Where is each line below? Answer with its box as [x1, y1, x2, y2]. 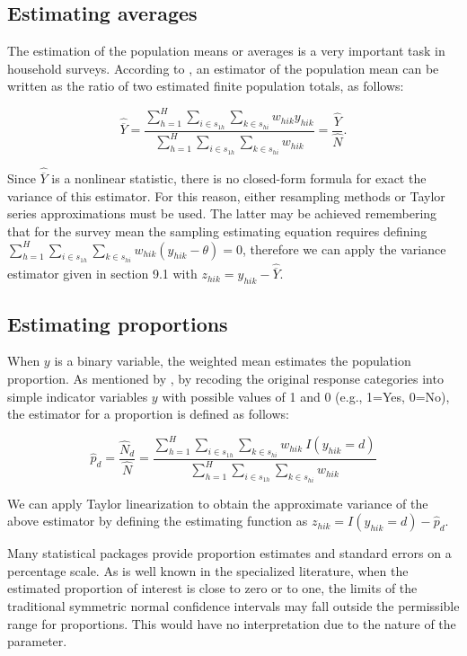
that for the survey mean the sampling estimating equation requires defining [7, 221, 427, 240]
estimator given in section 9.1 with [7, 264, 198, 283]
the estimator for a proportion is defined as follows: [7, 404, 289, 423]
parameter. [7, 632, 67, 651]
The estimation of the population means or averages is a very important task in [7, 41, 445, 60]
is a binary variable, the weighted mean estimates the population [54, 351, 411, 370]
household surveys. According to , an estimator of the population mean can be [7, 58, 439, 77]
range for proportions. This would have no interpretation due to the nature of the [7, 614, 456, 633]
